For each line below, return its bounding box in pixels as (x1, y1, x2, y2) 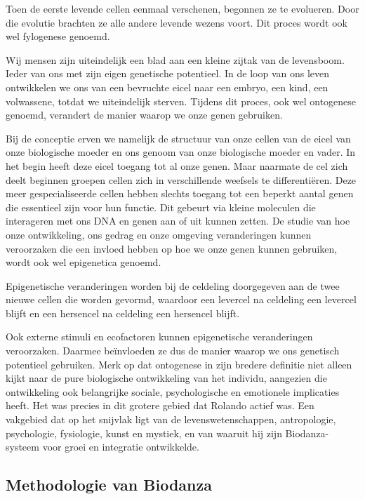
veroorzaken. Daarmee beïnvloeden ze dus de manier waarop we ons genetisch (6, 343, 340, 358)
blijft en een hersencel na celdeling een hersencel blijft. (6, 305, 240, 320)
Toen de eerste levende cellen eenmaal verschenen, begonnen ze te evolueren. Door (6, 1, 359, 15)
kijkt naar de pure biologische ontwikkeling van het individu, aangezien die (6, 371, 327, 385)
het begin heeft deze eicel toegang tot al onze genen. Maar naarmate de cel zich (6, 158, 348, 173)
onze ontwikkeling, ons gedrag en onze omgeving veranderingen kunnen (6, 227, 312, 241)
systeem (6, 439, 39, 454)
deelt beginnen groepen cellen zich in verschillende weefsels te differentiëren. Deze (6, 172, 357, 187)
